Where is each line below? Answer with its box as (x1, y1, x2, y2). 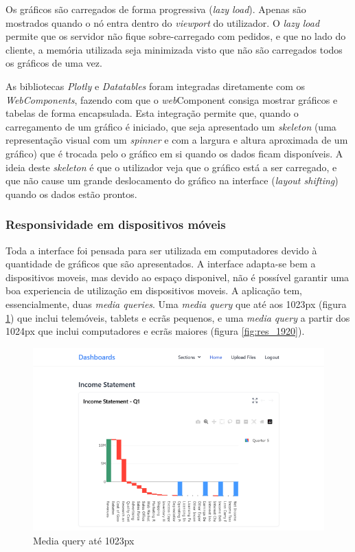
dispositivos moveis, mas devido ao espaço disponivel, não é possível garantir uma (5, 269, 350, 284)
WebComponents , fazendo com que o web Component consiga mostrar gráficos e (5, 92, 338, 107)
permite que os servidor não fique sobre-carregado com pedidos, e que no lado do (5, 29, 346, 43)
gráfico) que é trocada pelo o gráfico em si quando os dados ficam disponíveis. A (5, 146, 343, 160)
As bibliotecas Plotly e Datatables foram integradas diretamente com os (5, 78, 305, 93)
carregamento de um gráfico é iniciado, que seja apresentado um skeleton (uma (5, 119, 336, 133)
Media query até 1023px (33, 533, 135, 547)
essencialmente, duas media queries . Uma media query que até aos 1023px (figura (5, 296, 347, 311)
